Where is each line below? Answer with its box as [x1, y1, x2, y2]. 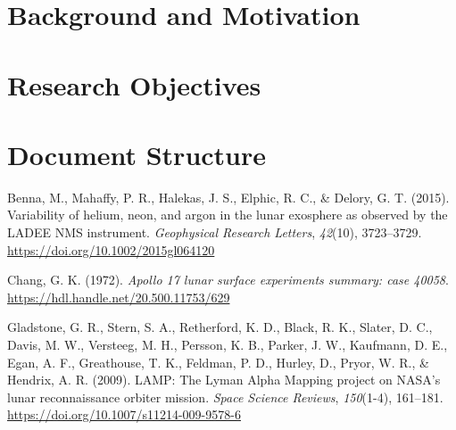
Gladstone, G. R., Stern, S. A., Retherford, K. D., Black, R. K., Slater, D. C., [7, 318, 433, 336]
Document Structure [7, 136, 267, 172]
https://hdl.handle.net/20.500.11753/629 [7, 287, 230, 306]
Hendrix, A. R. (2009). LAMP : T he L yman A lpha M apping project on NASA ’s [7, 370, 441, 389]
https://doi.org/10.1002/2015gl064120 [7, 240, 215, 259]
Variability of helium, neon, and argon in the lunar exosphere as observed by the [7, 205, 448, 224]
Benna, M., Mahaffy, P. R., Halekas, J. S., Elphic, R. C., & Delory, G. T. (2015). [7, 187, 450, 206]
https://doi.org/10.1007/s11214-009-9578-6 [7, 405, 241, 424]
